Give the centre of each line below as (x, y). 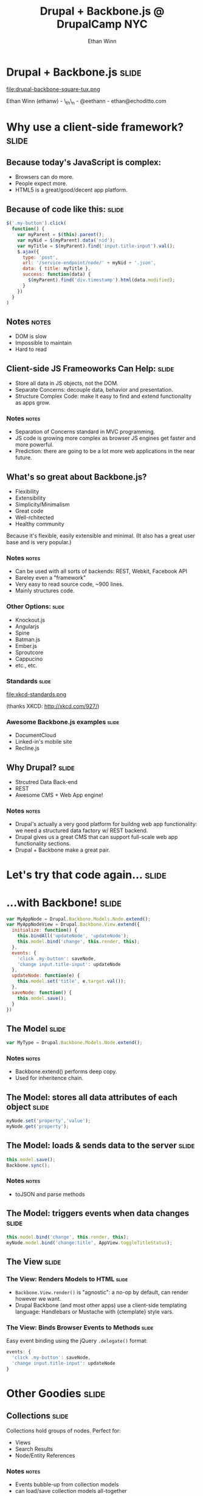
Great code (29, 511)
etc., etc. (26, 665)
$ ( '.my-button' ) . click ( (36, 223)
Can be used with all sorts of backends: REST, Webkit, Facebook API (101, 571)
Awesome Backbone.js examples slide (63, 722)
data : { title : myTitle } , (57, 269)
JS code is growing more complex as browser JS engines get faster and (105, 438)
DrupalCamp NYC (102, 24)
